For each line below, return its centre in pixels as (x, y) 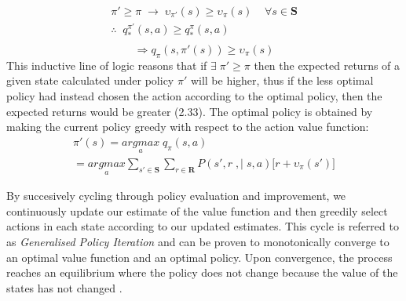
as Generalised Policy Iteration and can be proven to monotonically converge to (198, 242)
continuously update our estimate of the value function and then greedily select (197, 210)
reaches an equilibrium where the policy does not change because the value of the (202, 272)
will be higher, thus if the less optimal (282, 80)
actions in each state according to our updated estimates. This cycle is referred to (203, 226)
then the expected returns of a (327, 65)
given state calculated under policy (90, 80)
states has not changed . (64, 287)
